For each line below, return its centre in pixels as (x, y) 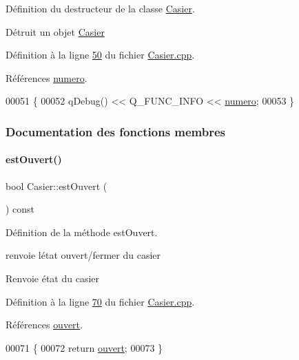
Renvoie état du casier (53, 278)
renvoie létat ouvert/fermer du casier (83, 255)
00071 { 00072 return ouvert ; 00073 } (84, 347)
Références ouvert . (44, 325)
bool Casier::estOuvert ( (56, 186)
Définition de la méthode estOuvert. (82, 232)
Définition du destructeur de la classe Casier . (100, 8)
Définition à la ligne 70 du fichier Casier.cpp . (100, 301)
